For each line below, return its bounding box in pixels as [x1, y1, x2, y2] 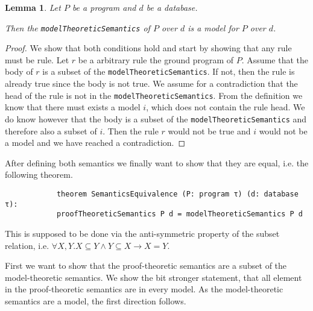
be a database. [146, 1, 198, 13]
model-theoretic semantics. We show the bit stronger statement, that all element [5, 271, 302, 283]
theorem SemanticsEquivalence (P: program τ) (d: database [56, 189, 299, 198]
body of [5, 65, 33, 78]
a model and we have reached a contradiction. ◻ [5, 136, 186, 149]
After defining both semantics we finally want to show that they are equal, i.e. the [5, 156, 309, 169]
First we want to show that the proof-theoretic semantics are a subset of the [5, 259, 287, 272]
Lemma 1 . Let [5, 1, 61, 13]
